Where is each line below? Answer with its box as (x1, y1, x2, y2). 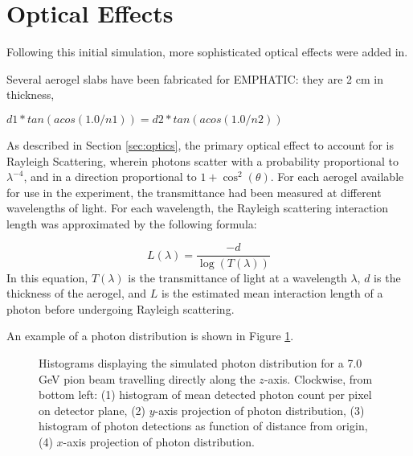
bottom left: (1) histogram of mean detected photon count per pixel (39, 386, 372, 403)
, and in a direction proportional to (23, 168, 197, 185)
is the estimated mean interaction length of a (161, 285, 383, 302)
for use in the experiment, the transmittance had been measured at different (6, 183, 382, 200)
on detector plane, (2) (39, 401, 146, 418)
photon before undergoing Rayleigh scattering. (6, 300, 235, 317)
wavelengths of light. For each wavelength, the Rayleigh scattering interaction (6, 199, 389, 216)
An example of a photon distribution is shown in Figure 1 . (6, 327, 294, 344)
